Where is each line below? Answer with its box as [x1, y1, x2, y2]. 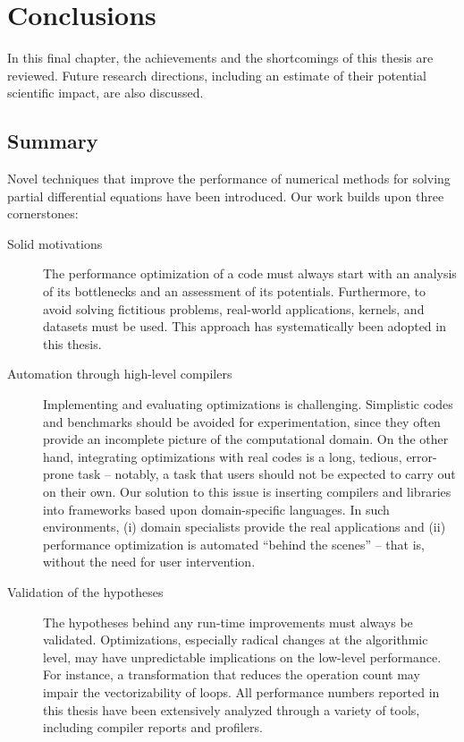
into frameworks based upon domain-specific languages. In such [43, 499, 390, 518]
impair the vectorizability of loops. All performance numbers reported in [43, 682, 440, 701]
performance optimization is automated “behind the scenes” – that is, [43, 534, 425, 553]
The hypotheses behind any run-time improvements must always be [43, 612, 413, 631]
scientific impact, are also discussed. [7, 83, 204, 102]
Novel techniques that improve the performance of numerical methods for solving [7, 169, 451, 188]
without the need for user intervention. [43, 552, 256, 571]
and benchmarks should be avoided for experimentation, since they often [43, 412, 441, 431]
